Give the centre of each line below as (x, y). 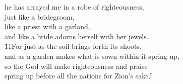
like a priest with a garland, (47, 26)
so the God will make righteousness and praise (76, 66)
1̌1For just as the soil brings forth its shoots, (73, 46)
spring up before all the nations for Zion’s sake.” (79, 76)
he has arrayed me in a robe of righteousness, (74, 7)
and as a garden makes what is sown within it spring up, (92, 56)
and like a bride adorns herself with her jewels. (77, 36)
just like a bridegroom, (40, 16)
